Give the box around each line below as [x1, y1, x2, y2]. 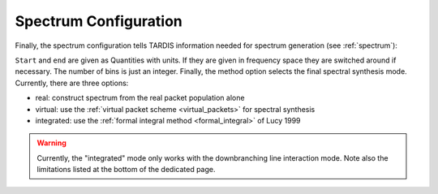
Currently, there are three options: [15, 78, 129, 88]
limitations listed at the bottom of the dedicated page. [36, 165, 216, 175]
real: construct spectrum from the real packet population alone [35, 93, 245, 103]
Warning [36, 138, 67, 148]
